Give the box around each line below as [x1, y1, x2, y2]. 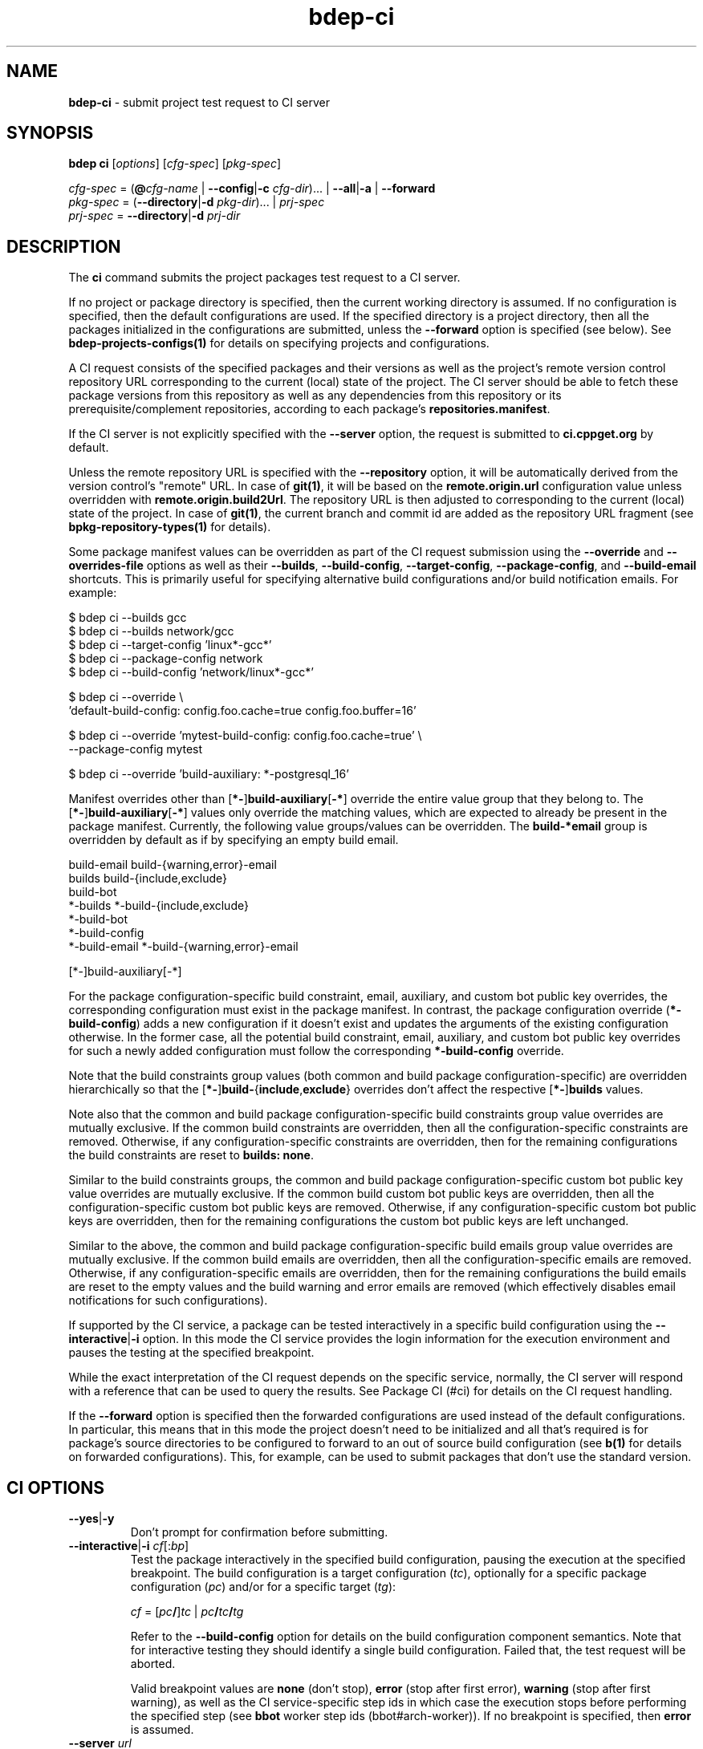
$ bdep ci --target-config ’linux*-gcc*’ [68, 638, 272, 652]
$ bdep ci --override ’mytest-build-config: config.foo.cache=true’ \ [68, 728, 422, 743]
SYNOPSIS [6, 123, 94, 144]
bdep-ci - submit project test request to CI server [68, 95, 330, 109]
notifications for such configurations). [68, 1293, 268, 1308]
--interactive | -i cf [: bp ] [68, 1539, 189, 1553]
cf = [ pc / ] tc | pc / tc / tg [130, 1605, 244, 1619]
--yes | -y [68, 1512, 115, 1526]
